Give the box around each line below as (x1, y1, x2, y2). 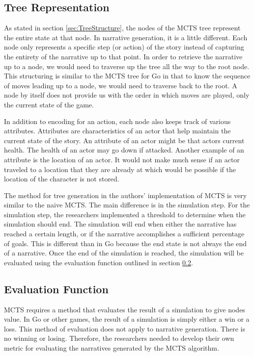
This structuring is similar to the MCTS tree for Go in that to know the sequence (4, 71, 251, 81)
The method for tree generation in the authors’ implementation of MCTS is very (4, 190, 247, 200)
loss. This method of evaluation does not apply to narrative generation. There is (4, 323, 245, 333)
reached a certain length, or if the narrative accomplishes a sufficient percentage (4, 229, 245, 239)
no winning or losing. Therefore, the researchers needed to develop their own (4, 333, 234, 343)
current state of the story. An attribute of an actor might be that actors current (4, 135, 245, 145)
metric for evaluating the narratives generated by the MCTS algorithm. (4, 343, 219, 353)
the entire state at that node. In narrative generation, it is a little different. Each (4, 32, 248, 42)
